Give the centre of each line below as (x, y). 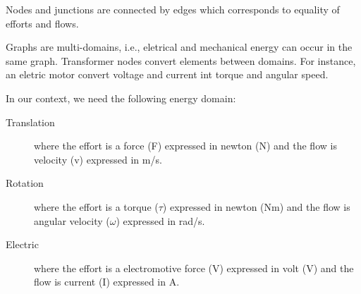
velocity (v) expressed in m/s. (98, 159)
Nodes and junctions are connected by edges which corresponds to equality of (173, 9)
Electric (22, 244)
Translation (30, 122)
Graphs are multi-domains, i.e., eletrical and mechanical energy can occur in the (179, 47)
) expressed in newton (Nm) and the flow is (256, 206)
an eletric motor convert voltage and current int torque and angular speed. (167, 74)
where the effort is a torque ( (96, 206)
